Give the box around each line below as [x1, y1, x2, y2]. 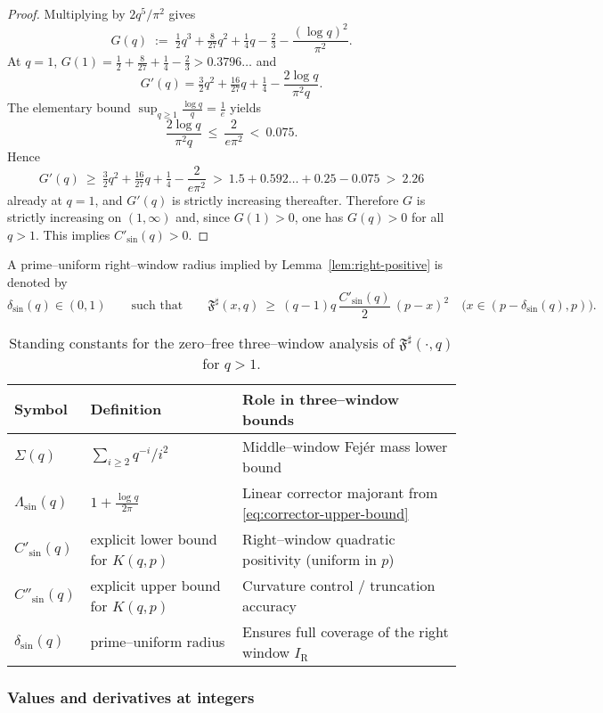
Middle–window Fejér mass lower [242, 435, 448, 456]
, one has [294, 208, 344, 226]
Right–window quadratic [242, 528, 395, 549]
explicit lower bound [90, 528, 217, 549]
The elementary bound [7, 98, 131, 117]
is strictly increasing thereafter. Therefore [172, 190, 399, 209]
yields [230, 98, 261, 117]
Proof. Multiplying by [7, 4, 126, 22]
